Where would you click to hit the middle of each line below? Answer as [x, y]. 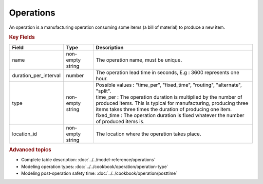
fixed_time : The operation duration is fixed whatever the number [170, 115]
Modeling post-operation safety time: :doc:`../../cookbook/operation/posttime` [99, 173]
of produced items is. [120, 121]
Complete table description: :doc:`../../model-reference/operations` [88, 160]
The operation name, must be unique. [139, 60]
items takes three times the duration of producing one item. [164, 109]
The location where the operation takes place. [149, 134]
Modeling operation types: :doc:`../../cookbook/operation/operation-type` [95, 166]
